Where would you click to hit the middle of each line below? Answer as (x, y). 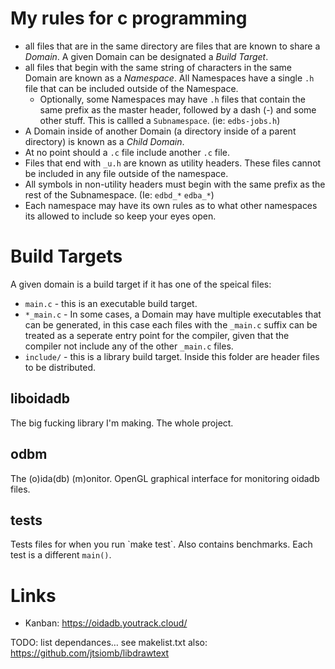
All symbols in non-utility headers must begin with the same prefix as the (175, 184)
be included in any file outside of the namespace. (126, 173)
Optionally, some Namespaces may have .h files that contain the (172, 99)
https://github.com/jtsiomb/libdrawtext (90, 653)
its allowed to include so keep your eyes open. (120, 216)
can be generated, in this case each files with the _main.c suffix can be (171, 324)
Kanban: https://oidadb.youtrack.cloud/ (106, 623)
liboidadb (40, 398)
